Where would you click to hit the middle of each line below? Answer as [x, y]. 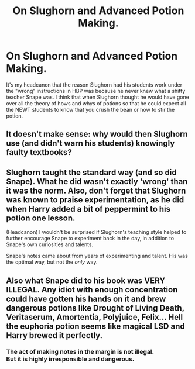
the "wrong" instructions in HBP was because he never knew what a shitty [96, 91]
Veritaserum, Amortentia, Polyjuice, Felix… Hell [95, 317]
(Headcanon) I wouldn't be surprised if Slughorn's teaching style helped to [96, 232]
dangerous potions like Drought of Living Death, [95, 308]
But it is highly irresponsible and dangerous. [70, 359]
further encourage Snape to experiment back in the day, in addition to [90, 239]
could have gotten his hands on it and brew [86, 299]
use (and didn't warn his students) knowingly [90, 144]
